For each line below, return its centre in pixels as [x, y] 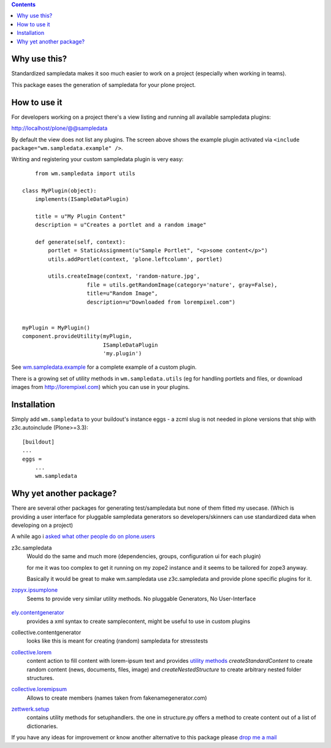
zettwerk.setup [30, 709]
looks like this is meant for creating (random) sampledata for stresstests [117, 641]
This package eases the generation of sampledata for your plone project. [104, 85]
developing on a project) [42, 525]
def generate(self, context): [80, 242]
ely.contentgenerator [38, 613]
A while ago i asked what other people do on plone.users [83, 537]
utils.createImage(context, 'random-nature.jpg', [124, 276]
